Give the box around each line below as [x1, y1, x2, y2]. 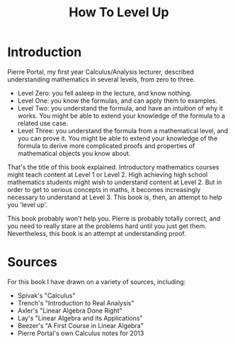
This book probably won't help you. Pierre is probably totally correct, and [7, 214, 221, 223]
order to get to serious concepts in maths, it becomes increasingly [7, 185, 201, 193]
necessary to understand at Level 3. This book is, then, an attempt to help [7, 193, 222, 201]
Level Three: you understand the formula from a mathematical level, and [17, 126, 229, 135]
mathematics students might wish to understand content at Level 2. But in [7, 178, 222, 186]
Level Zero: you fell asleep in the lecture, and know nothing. [17, 89, 193, 97]
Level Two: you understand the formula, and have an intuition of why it [17, 103, 223, 112]
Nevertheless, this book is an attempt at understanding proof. [7, 229, 186, 237]
